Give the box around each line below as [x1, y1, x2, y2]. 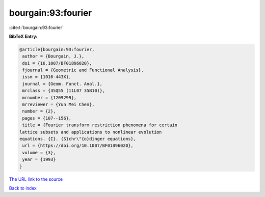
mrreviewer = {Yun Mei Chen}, [22, 102, 95, 108]
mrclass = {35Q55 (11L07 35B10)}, [22, 88, 105, 93]
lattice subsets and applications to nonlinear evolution [19, 129, 162, 135]
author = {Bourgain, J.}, [22, 54, 84, 59]
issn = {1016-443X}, [22, 74, 72, 80]
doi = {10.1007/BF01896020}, [22, 60, 92, 66]
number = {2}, [22, 109, 56, 114]
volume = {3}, [22, 150, 56, 155]
